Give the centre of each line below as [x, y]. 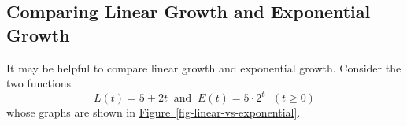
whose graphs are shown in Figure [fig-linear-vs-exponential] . [154, 112]
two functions [39, 83]
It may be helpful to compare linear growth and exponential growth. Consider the [204, 67]
